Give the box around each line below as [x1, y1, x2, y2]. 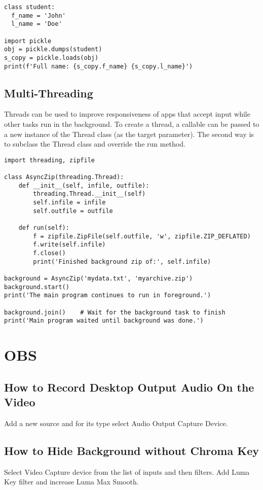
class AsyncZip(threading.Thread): [4, 173, 124, 181]
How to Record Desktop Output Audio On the [4, 379, 254, 395]
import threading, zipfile [4, 156, 95, 164]
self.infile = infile [33, 199, 106, 206]
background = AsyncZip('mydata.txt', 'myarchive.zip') [4, 275, 193, 283]
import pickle [4, 37, 52, 45]
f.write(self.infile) [33, 241, 106, 249]
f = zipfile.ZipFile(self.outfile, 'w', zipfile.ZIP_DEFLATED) [33, 232, 251, 240]
